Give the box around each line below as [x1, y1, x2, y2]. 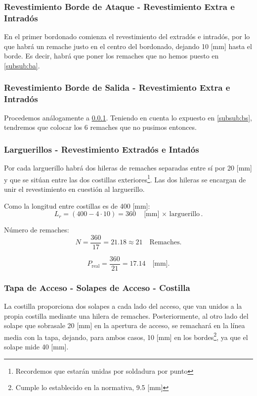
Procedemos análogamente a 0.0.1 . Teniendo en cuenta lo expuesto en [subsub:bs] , [4, 112, 252, 122]
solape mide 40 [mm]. [4, 341, 69, 352]
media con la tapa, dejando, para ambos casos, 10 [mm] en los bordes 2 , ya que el [4, 330, 248, 342]
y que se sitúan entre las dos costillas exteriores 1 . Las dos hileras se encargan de [4, 172, 246, 184]
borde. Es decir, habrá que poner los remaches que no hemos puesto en [4, 51, 219, 61]
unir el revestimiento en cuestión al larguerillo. [4, 183, 145, 194]
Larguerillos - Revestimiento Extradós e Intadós [4, 143, 199, 155]
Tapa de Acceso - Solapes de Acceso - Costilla [4, 281, 190, 293]
